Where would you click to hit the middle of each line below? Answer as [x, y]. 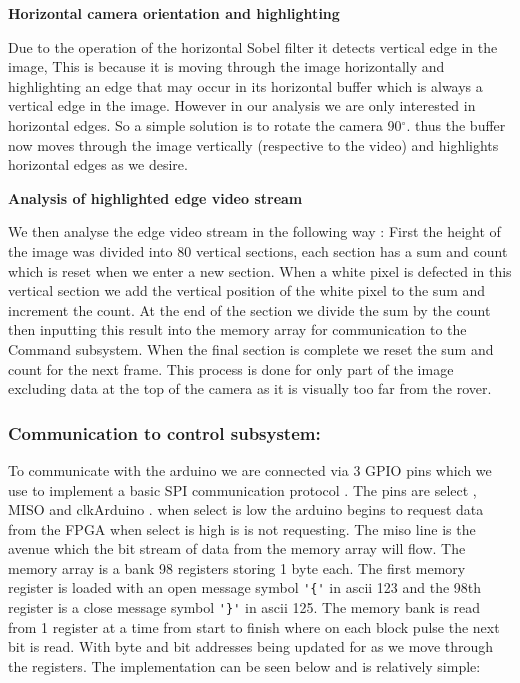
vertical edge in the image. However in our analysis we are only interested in [242, 105]
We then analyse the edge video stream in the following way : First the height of [254, 231]
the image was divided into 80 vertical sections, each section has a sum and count [258, 250]
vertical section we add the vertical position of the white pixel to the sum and [247, 290]
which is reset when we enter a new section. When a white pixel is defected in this [260, 270]
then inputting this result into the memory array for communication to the [237, 329]
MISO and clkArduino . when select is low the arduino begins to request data [246, 509]
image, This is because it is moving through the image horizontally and [226, 66]
